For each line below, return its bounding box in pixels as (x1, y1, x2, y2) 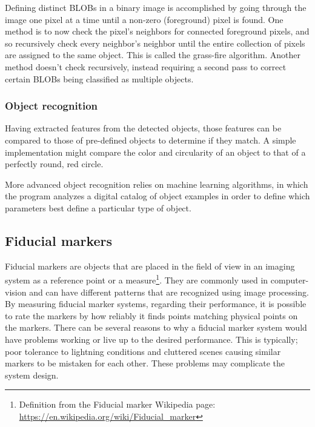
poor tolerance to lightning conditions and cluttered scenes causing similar (5, 345, 281, 357)
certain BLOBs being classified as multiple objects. (5, 72, 194, 85)
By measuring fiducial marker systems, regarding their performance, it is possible (5, 297, 307, 310)
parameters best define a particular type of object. (5, 201, 191, 214)
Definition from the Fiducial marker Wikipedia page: (19, 398, 216, 411)
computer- (270, 273, 309, 286)
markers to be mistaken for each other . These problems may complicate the (5, 357, 285, 369)
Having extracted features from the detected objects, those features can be (5, 122, 282, 134)
